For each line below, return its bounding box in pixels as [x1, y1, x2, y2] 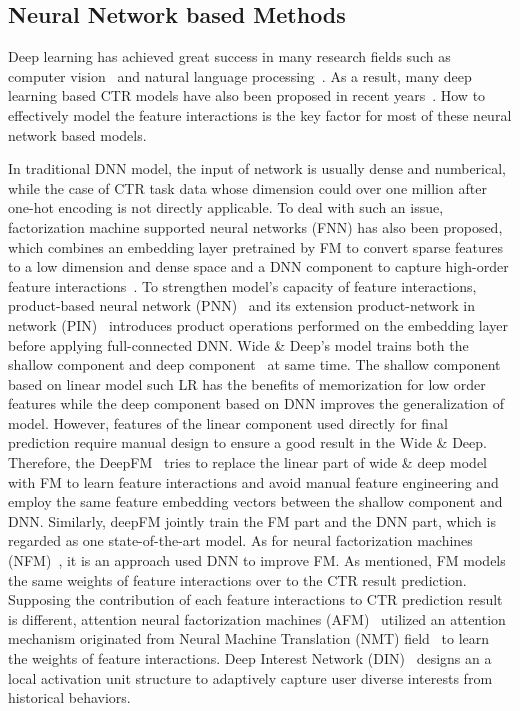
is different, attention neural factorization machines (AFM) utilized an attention [8, 608, 506, 629]
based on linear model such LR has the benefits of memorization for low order [8, 373, 486, 394]
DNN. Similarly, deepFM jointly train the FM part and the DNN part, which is [8, 510, 496, 531]
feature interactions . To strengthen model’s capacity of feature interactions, [8, 275, 477, 296]
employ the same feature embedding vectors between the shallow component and [8, 491, 503, 512]
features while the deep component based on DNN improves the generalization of [8, 393, 504, 414]
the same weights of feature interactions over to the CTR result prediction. [8, 569, 467, 590]
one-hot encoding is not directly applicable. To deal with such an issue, [8, 197, 444, 218]
